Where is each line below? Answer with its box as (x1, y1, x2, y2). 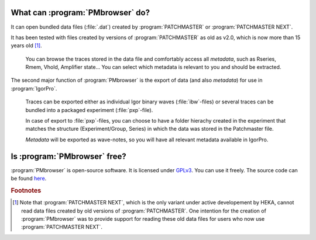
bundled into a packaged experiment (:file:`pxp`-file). (25, 106, 153, 113)
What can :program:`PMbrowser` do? (11, 8, 150, 18)
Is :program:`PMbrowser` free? (11, 151, 126, 161)
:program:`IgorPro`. (11, 85, 57, 92)
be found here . (11, 175, 47, 182)
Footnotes (11, 186, 42, 194)
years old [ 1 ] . (11, 42, 42, 49)
